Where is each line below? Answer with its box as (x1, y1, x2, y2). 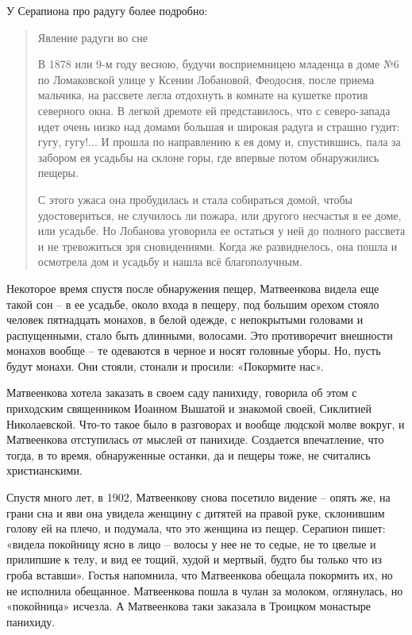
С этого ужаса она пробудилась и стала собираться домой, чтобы (37, 190, 353, 207)
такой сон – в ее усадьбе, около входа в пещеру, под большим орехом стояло (6, 295, 379, 312)
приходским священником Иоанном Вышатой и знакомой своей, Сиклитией (6, 400, 372, 417)
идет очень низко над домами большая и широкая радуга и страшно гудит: (37, 117, 400, 134)
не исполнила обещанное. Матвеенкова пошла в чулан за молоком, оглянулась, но (6, 582, 403, 598)
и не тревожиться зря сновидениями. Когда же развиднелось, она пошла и (37, 237, 398, 254)
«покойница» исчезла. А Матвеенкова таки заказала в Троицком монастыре (6, 598, 372, 614)
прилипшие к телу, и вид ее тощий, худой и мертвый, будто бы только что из (6, 551, 383, 568)
